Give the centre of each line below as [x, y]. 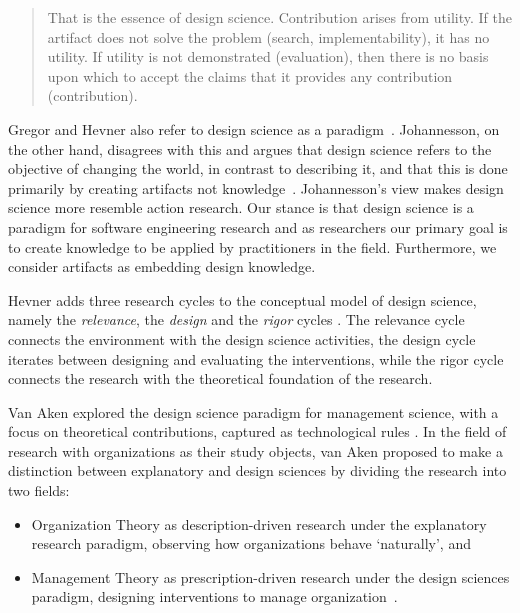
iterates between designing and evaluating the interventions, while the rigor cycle [256, 358]
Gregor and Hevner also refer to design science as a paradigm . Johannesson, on [254, 128]
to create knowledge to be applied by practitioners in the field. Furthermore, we [252, 246]
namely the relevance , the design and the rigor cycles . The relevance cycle [236, 319]
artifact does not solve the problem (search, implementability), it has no [268, 36]
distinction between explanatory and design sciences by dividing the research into [257, 470]
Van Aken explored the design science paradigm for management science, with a [253, 411]
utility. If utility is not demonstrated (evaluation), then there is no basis [268, 56]
